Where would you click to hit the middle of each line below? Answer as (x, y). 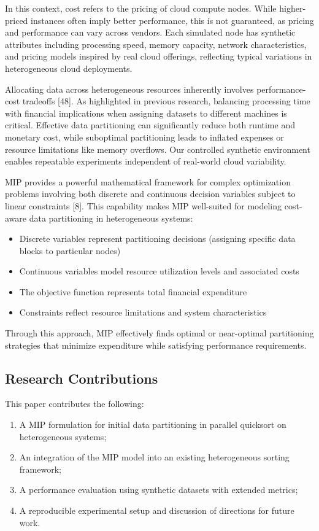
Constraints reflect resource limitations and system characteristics (143, 312)
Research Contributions (82, 378)
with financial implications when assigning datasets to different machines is (146, 113)
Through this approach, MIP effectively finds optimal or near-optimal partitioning (159, 333)
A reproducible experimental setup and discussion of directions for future (157, 510)
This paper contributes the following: (75, 404)
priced (17, 20)
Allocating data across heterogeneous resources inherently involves (129, 89)
